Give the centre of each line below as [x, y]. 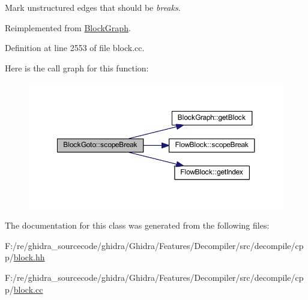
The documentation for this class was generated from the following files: [137, 225]
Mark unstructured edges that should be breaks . [93, 7]
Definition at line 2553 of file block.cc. [75, 48]
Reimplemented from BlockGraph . [68, 27]
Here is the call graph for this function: [77, 67]
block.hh [29, 257]
